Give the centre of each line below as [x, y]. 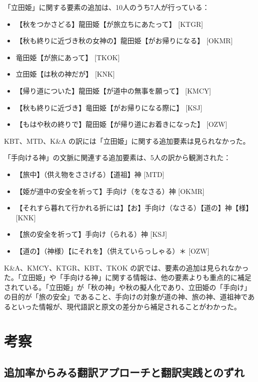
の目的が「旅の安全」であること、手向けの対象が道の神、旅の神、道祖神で [126, 297]
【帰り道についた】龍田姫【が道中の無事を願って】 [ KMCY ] [113, 90]
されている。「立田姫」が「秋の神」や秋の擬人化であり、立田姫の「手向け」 [128, 287]
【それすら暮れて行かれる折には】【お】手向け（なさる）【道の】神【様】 [134, 208]
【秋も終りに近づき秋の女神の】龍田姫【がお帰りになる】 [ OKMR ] [124, 41]
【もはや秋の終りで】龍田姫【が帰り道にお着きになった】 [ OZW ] [122, 124]
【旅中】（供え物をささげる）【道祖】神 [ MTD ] [90, 174]
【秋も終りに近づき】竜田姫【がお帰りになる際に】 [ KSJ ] [109, 107]
